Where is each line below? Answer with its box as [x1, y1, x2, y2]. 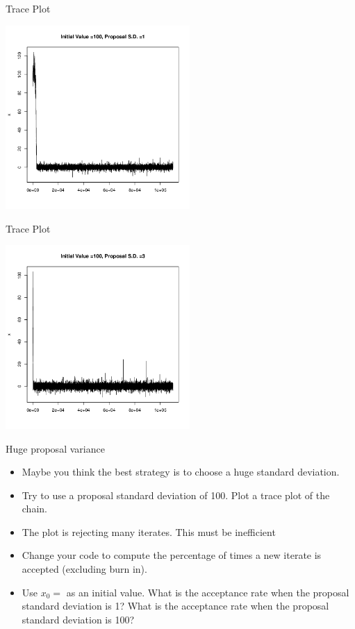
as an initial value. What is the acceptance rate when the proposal [66, 585, 349, 599]
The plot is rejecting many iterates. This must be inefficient [22, 524, 276, 539]
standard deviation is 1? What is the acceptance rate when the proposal [22, 598, 329, 613]
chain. [22, 501, 47, 516]
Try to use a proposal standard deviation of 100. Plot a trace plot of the [22, 487, 330, 502]
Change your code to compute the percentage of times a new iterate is [22, 548, 322, 562]
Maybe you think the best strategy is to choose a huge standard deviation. [22, 464, 340, 479]
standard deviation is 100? [22, 612, 135, 626]
